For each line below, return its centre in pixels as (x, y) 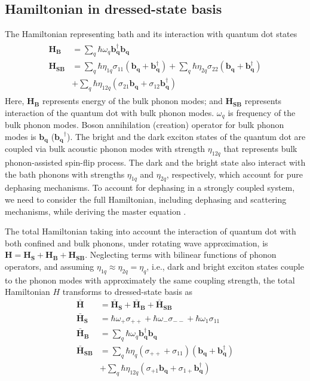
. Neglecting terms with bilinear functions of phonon (181, 254)
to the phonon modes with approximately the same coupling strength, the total (150, 280)
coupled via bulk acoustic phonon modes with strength (105, 149)
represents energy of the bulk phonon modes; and (133, 101)
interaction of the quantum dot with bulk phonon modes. (110, 112)
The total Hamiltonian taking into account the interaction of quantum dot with (151, 231)
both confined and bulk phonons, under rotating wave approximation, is (136, 243)
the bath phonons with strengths (65, 174)
